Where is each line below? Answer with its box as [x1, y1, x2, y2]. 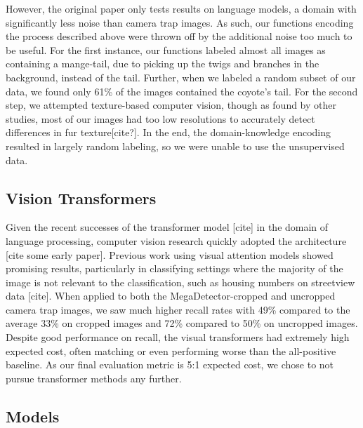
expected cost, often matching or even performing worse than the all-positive [6, 343, 336, 358]
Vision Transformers [6, 187, 157, 208]
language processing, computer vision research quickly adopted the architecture [6, 233, 347, 248]
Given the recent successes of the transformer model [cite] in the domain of [6, 220, 329, 234]
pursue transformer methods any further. [6, 370, 182, 385]
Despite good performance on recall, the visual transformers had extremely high [6, 330, 350, 345]
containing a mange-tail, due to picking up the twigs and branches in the [6, 56, 319, 71]
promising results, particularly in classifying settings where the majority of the [6, 261, 343, 276]
